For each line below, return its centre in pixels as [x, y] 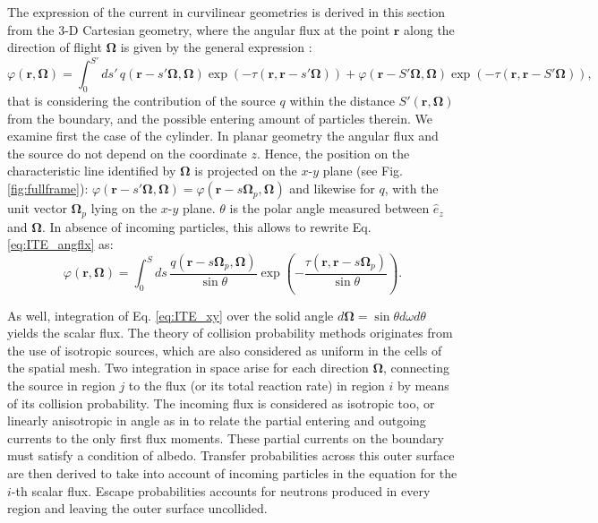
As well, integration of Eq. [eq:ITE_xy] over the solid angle [171, 315]
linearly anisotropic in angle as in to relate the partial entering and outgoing [217, 420]
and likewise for [332, 189]
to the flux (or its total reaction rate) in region [256, 385]
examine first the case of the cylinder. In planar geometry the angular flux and [223, 136]
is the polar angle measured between [329, 208]
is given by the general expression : [216, 47]
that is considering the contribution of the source [141, 101]
